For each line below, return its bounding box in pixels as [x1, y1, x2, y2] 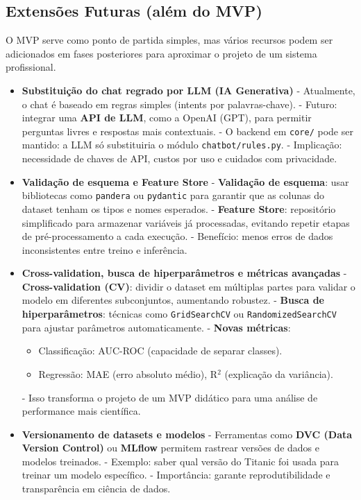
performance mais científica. [22, 404, 141, 418]
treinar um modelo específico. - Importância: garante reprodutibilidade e [22, 467, 330, 482]
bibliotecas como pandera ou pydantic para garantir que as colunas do [22, 188, 324, 202]
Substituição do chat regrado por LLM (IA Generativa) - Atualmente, [22, 83, 355, 97]
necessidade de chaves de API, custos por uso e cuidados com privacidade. [22, 151, 337, 166]
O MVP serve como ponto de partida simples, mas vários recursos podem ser [6, 33, 333, 47]
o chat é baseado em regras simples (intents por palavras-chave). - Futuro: [22, 96, 337, 111]
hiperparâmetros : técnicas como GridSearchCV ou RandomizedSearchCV [22, 307, 337, 321]
